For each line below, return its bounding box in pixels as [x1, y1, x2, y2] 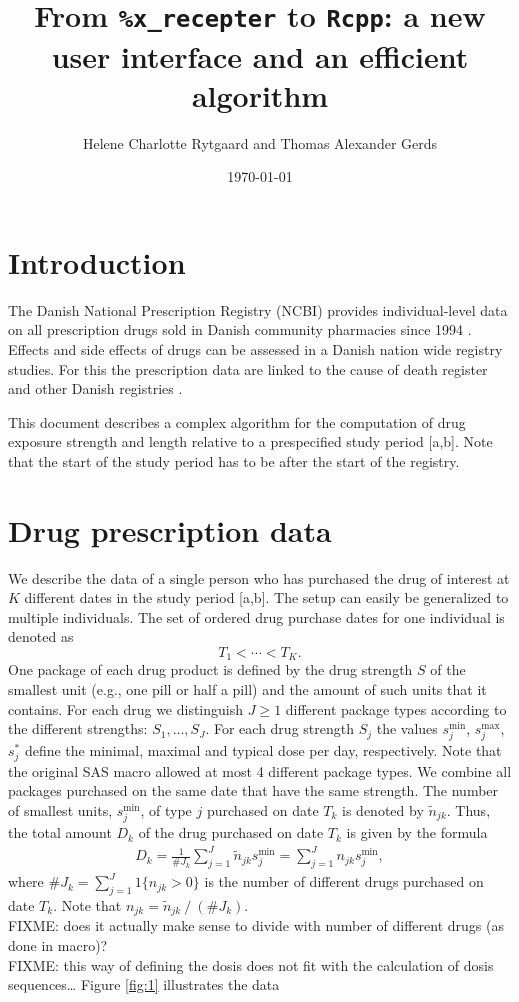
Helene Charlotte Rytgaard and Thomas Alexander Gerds [82, 132, 438, 153]
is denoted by [342, 800, 424, 821]
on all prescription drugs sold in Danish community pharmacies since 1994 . [8, 319, 472, 340]
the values [376, 718, 438, 739]
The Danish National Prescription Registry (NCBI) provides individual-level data [8, 299, 508, 320]
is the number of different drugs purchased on [204, 871, 484, 892]
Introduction [8, 241, 186, 282]
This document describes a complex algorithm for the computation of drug [8, 411, 466, 432]
